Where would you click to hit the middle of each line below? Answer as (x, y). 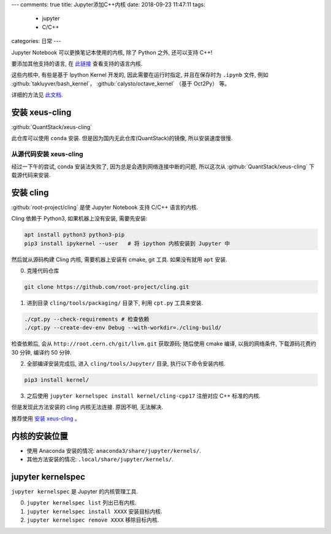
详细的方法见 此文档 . (37, 95)
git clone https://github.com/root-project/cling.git (107, 287)
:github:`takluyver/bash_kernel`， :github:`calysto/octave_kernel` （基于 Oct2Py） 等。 (120, 84)
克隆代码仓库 (43, 271)
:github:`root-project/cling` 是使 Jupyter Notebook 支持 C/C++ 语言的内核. (105, 207)
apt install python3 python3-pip (74, 235)
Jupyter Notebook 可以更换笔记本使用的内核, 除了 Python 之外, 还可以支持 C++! (112, 52)
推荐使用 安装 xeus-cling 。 (46, 418)
